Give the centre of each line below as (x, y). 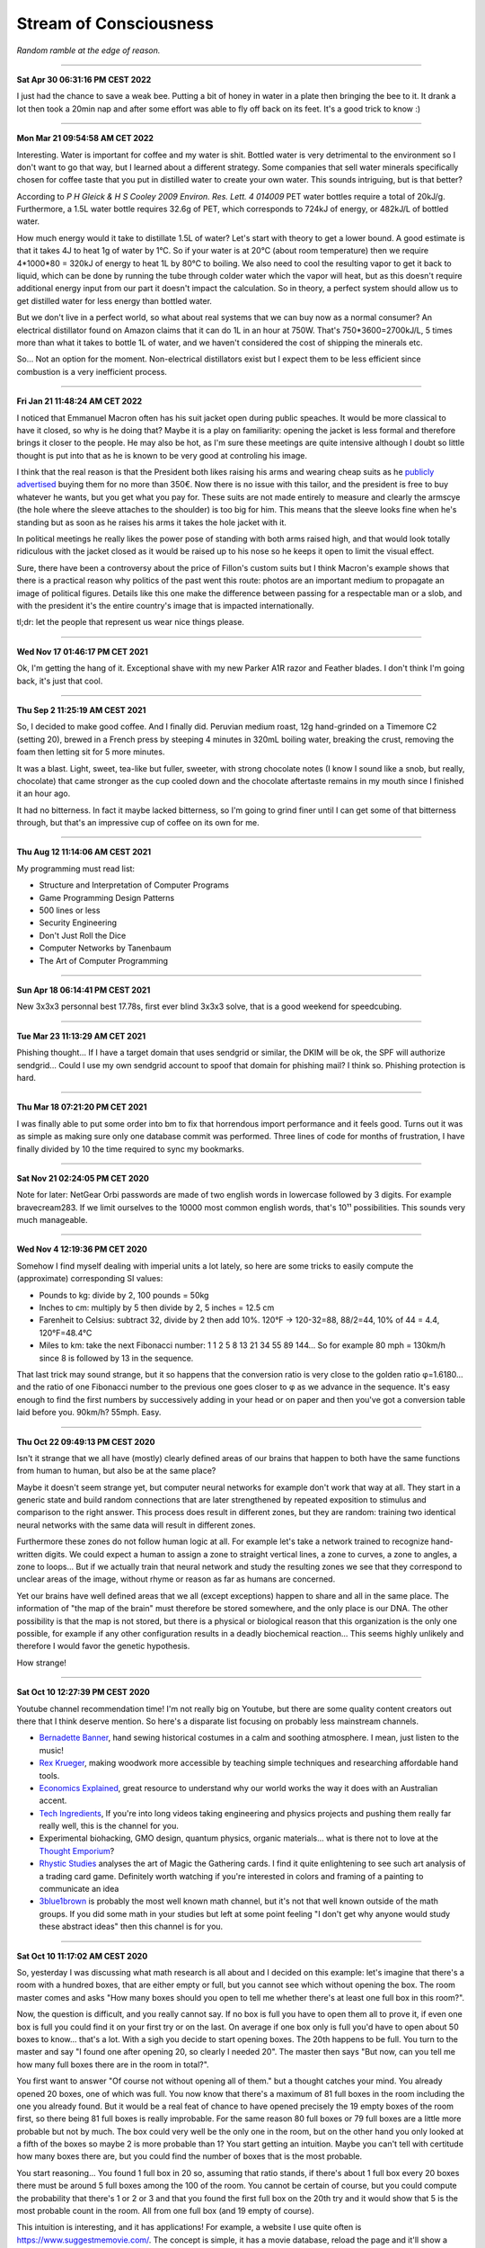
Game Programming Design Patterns (107, 897)
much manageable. (52, 1220)
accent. (53, 1801)
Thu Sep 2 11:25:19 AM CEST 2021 (81, 709)
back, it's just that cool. (60, 681)
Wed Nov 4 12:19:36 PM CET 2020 (82, 1249)
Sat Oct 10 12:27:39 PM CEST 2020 (83, 1692)
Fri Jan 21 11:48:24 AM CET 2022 (79, 401)
